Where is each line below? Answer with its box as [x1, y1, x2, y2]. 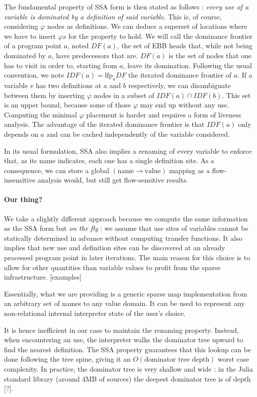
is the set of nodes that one [169, 50, 252, 60]
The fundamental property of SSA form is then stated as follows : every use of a [4, 1, 249, 11]
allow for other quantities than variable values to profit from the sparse [4, 262, 221, 272]
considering [4, 21, 38, 31]
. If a [237, 70, 253, 80]
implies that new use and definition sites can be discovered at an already [4, 242, 225, 253]
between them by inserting [4, 90, 85, 100]
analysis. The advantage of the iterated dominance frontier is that [4, 119, 205, 129]
